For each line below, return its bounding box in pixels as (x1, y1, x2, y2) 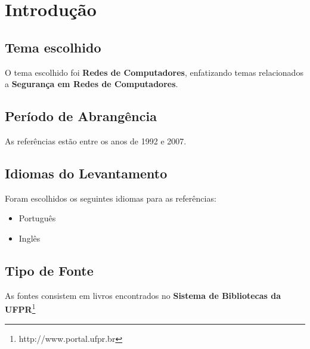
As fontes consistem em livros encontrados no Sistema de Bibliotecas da (5, 289, 281, 301)
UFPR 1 (5, 301, 36, 315)
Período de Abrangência (5, 107, 157, 125)
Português (18, 212, 56, 224)
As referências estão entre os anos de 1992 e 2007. (5, 134, 187, 147)
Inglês (18, 231, 41, 244)
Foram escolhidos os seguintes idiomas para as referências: (5, 192, 216, 204)
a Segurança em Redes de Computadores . (5, 78, 178, 90)
